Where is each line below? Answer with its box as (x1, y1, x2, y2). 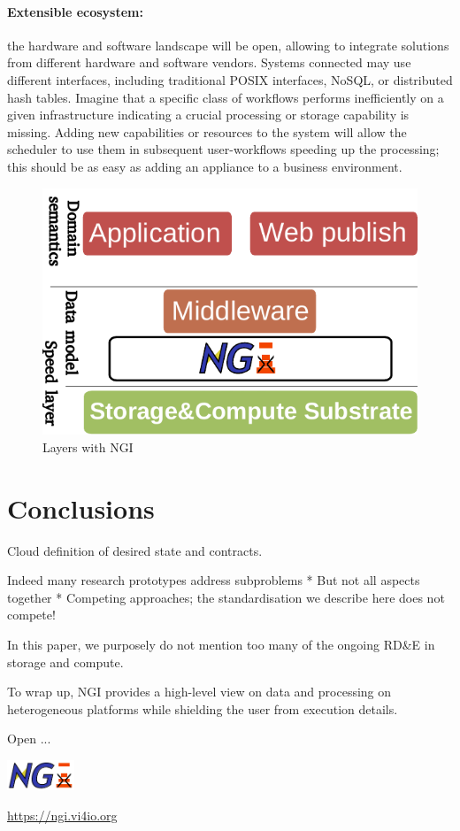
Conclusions (7, 489, 155, 526)
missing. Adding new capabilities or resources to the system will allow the (7, 122, 407, 141)
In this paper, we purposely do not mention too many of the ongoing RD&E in (7, 635, 435, 653)
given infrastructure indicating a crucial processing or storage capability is (7, 105, 410, 124)
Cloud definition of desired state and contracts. (7, 541, 263, 559)
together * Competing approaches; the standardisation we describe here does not (7, 588, 445, 606)
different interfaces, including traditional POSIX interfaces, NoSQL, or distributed (7, 70, 453, 88)
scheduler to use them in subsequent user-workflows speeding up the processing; (7, 140, 440, 158)
